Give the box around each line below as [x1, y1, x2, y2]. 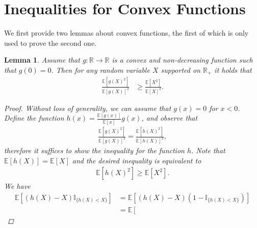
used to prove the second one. [4, 37, 97, 48]
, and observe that [141, 112, 198, 123]
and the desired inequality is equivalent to [72, 155, 201, 165]
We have [4, 181, 31, 191]
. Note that [191, 145, 225, 156]
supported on [161, 64, 200, 75]
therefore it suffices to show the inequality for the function [4, 145, 185, 156]
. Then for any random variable [51, 64, 150, 75]
